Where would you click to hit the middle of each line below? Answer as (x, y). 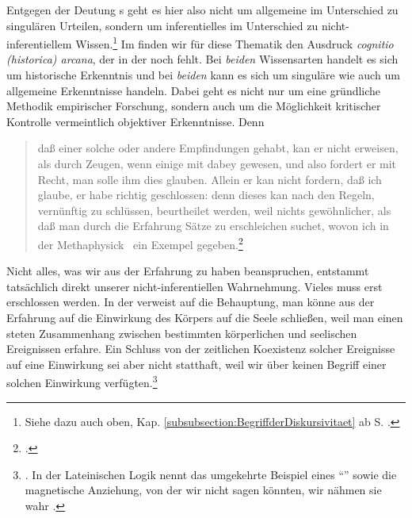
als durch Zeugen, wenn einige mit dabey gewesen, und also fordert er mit (217, 163)
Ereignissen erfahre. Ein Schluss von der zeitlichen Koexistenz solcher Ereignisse (201, 349)
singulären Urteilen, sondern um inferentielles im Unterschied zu (162, 25)
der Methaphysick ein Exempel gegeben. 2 (140, 243)
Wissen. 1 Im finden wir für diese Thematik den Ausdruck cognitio (235, 42)
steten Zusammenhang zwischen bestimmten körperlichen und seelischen (182, 333)
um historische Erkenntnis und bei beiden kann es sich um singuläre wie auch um (203, 75)
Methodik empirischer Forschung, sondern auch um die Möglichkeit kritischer (194, 106)
